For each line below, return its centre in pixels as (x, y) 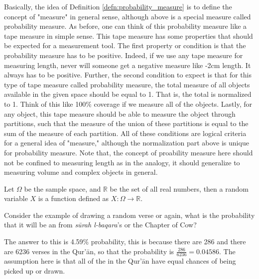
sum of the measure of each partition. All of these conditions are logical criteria (125, 133)
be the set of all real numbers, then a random (179, 188)
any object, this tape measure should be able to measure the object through (120, 113)
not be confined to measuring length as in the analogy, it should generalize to (122, 162)
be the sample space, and (63, 188)
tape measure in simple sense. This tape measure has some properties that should (129, 35)
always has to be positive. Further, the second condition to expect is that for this (128, 75)
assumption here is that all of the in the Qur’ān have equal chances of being (120, 261)
